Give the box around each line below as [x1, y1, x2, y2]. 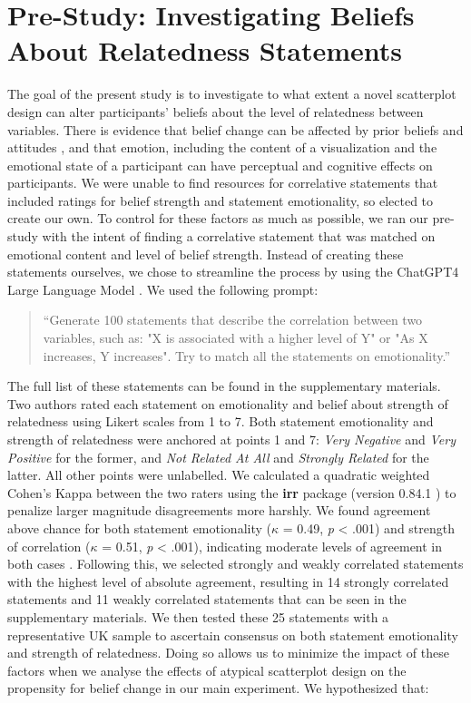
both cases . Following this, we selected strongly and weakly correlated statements [7, 554, 464, 573]
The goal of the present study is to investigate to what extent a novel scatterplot [7, 84, 456, 103]
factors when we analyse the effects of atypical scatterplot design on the [7, 660, 407, 679]
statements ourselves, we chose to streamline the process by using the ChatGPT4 [7, 262, 459, 281]
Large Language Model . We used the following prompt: [7, 279, 319, 298]
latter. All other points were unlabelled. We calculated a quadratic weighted [7, 465, 430, 484]
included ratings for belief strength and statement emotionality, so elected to [7, 190, 434, 210]
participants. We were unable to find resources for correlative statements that [7, 173, 438, 192]
